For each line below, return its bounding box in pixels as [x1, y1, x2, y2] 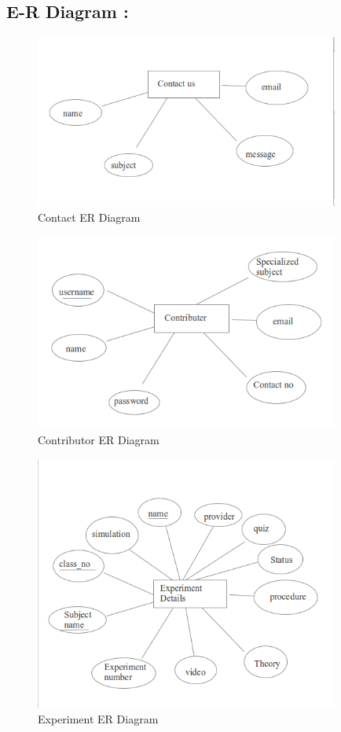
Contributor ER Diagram [38, 431, 159, 447]
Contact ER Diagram [38, 209, 141, 226]
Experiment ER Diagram [38, 711, 159, 727]
